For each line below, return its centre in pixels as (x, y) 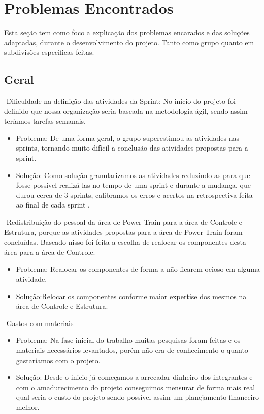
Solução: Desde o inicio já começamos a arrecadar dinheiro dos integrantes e (134, 377)
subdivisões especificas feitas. (49, 52)
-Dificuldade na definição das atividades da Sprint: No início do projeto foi (120, 101)
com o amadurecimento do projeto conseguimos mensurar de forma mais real (136, 387)
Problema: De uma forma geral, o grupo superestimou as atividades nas (128, 138)
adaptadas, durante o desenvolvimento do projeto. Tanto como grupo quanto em (129, 42)
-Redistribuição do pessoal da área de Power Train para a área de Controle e (123, 222)
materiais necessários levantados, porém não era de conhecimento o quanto (132, 350)
